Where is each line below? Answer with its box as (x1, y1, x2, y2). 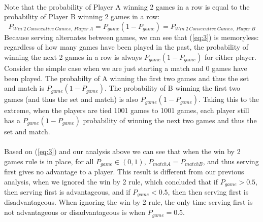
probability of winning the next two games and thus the (83, 115, 257, 125)
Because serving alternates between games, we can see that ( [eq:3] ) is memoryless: (4, 31, 259, 42)
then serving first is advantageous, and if (4, 187, 130, 197)
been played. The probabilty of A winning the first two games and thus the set (4, 72, 249, 83)
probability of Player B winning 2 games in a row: (4, 11, 160, 22)
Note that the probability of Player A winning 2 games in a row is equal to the (4, 1, 250, 12)
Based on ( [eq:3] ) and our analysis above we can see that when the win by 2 (4, 145, 241, 156)
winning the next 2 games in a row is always (4, 51, 142, 62)
